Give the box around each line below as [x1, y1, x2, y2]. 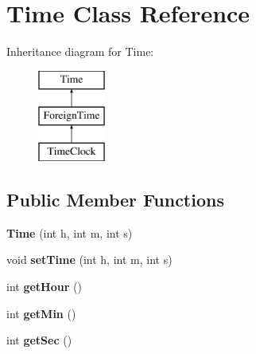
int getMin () [6, 305, 76, 321]
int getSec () [6, 332, 72, 348]
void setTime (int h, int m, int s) [6, 251, 173, 268]
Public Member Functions [6, 187, 224, 212]
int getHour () [6, 278, 82, 295]
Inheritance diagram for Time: [6, 43, 154, 60]
